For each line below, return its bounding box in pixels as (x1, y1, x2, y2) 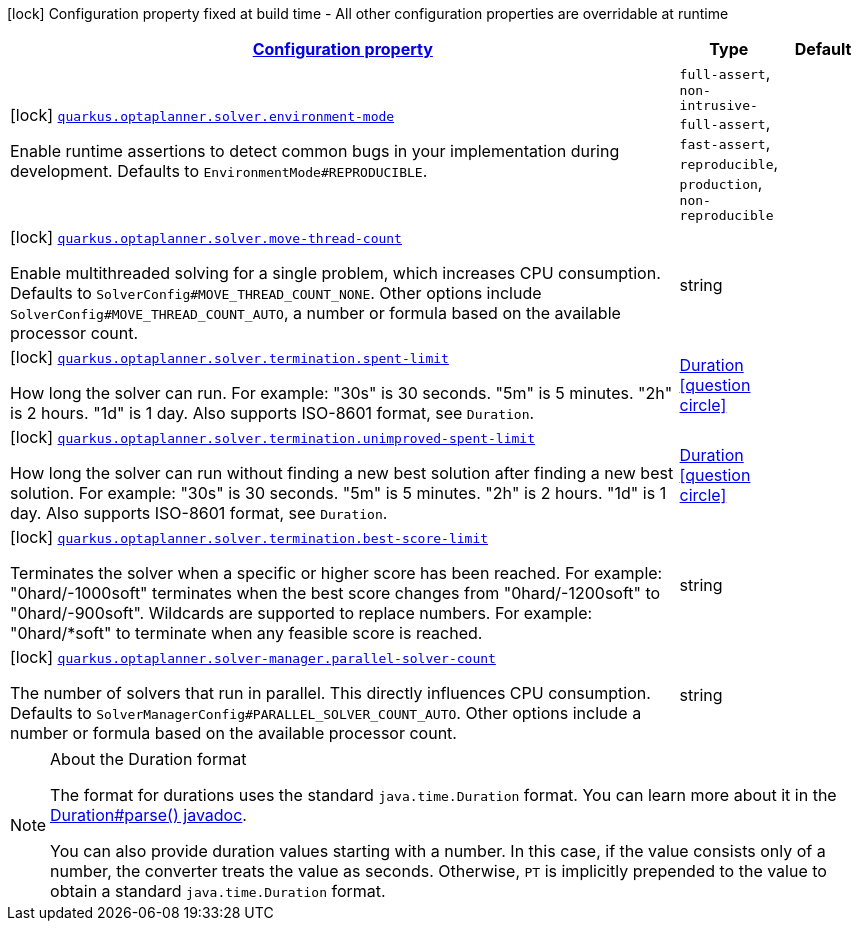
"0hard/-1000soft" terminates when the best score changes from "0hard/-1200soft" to (10, 583, 661, 603)
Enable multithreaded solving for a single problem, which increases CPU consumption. (10, 263, 661, 283)
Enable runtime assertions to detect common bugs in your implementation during (10, 141, 620, 161)
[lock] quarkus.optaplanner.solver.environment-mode (10, 105, 395, 125)
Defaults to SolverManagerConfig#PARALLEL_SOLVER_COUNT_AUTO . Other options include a (10, 703, 642, 723)
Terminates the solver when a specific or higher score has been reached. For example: (10, 563, 663, 583)
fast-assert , (679, 133, 771, 153)
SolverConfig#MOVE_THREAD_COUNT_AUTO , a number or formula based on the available (10, 303, 621, 323)
